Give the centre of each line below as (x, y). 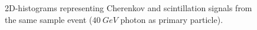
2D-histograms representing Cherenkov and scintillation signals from (128, 8)
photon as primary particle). (172, 19)
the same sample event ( (49, 19)
